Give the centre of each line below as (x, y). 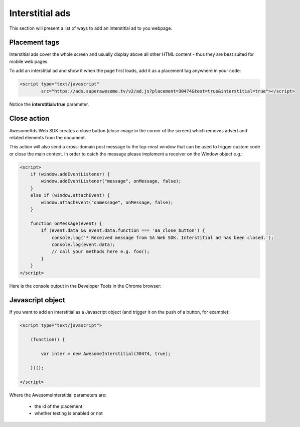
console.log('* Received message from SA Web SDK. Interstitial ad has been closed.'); (163, 237)
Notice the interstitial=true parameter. (49, 104)
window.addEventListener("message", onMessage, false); (111, 181)
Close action (29, 118)
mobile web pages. (29, 61)
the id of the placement (58, 406)
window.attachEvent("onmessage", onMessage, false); (107, 202)
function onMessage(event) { (66, 223)
